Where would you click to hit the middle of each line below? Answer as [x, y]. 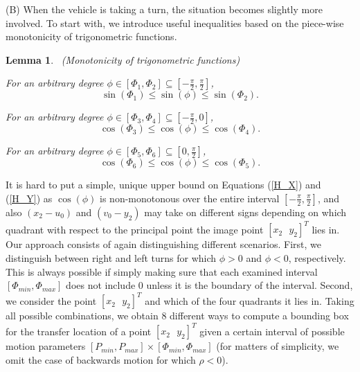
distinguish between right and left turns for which [111, 258]
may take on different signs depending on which [245, 212]
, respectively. [317, 258]
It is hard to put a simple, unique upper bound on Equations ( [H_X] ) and [163, 185]
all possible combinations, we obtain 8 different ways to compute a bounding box [177, 316]
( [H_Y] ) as [29, 198]
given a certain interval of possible [272, 331]
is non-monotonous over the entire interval [190, 198]
